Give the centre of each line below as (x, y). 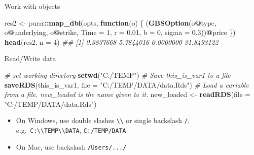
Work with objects (32, 6)
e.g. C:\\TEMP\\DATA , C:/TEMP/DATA (71, 130)
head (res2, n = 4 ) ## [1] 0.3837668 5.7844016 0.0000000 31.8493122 (111, 42)
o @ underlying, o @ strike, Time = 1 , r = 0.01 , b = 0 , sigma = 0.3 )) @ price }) (120, 32)
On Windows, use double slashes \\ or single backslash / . (103, 120)
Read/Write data (30, 58)
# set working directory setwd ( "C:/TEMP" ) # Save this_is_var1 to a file (118, 75)
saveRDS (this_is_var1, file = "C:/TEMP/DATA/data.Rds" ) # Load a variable (127, 84)
